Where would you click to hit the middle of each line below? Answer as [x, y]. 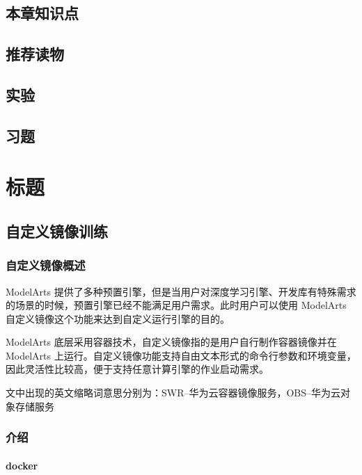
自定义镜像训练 [57, 231]
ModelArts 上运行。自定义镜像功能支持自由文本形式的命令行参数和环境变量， [181, 355]
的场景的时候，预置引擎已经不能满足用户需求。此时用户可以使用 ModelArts [176, 305]
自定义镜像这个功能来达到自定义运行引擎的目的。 [118, 318]
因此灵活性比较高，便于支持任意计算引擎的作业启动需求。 [137, 369]
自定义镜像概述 [46, 265]
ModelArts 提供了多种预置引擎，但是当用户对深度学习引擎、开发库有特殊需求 [181, 291]
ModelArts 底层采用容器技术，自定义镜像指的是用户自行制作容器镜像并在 [171, 342]
